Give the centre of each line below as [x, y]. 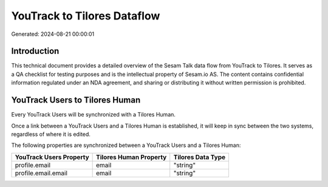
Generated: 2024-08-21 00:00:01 [53, 34]
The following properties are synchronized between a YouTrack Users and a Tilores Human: [126, 145]
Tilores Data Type [200, 157]
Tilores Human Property [132, 157]
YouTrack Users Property [52, 157]
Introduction [35, 51]
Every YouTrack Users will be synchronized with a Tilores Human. [94, 115]
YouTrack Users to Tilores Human [76, 100]
